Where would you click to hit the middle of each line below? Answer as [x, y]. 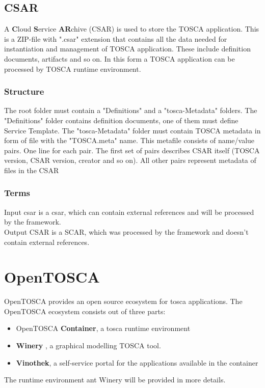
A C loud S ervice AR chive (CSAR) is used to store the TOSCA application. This [132, 29]
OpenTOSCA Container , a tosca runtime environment [103, 328]
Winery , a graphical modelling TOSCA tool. [88, 345]
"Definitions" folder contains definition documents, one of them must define [121, 120]
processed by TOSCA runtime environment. [73, 68]
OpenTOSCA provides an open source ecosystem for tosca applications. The [123, 301]
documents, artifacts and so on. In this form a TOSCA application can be [120, 58]
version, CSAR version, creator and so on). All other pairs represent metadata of [130, 160]
